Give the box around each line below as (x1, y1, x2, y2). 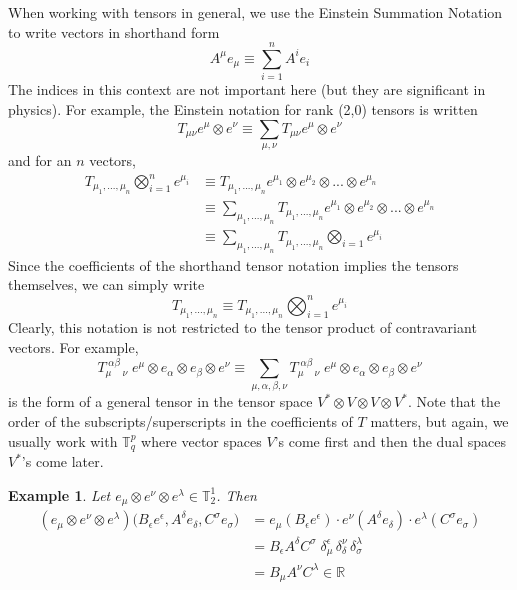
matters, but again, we (370, 410, 509, 431)
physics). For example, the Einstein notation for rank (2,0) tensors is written (8, 98, 478, 119)
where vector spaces (141, 430, 262, 451)
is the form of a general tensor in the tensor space (8, 391, 313, 412)
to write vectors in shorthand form (8, 21, 220, 42)
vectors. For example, (8, 336, 139, 357)
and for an (8, 149, 72, 170)
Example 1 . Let (8, 484, 111, 505)
